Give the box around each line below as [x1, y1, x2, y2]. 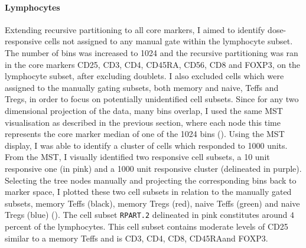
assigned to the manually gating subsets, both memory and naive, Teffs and [5, 81, 279, 93]
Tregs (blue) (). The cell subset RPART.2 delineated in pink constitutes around [5, 208, 288, 221]
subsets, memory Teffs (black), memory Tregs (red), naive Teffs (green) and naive [5, 197, 300, 209]
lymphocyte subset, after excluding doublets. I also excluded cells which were [5, 70, 284, 82]
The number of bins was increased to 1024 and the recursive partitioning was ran [5, 46, 298, 58]
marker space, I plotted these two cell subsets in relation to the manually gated [5, 185, 292, 198]
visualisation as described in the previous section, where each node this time [5, 116, 281, 128]
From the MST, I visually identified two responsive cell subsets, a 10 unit [5, 151, 270, 163]
